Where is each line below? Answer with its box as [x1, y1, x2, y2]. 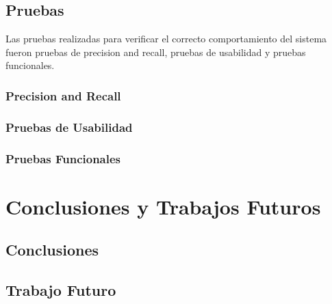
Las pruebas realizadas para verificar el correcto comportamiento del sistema [5, 31, 327, 46]
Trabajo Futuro [5, 279, 116, 301]
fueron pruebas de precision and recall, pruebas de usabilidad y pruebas [5, 44, 306, 59]
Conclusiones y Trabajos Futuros [5, 192, 321, 220]
